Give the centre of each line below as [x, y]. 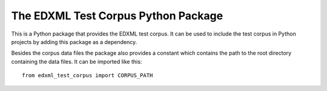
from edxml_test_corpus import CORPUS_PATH [88, 76]
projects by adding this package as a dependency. [74, 42]
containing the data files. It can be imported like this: [77, 61]
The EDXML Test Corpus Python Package [117, 16]
